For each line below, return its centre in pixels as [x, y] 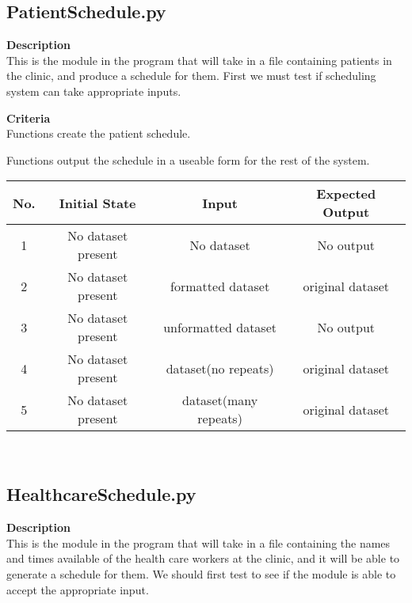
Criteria [29, 118]
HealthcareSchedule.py [101, 494]
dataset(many [220, 400]
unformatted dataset [220, 327]
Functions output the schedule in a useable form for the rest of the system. [188, 159]
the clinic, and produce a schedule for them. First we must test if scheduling [191, 76]
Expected [346, 194]
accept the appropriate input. [78, 589]
